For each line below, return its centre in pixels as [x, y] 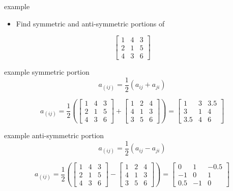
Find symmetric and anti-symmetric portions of [90, 23]
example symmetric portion [47, 72]
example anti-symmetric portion [54, 135]
